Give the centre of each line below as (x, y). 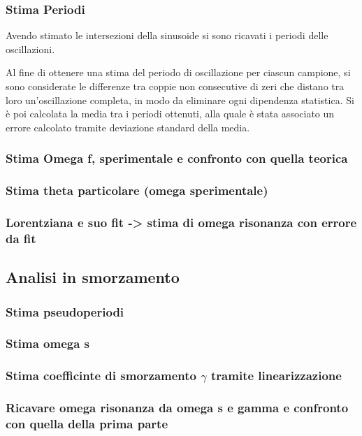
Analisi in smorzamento (93, 277)
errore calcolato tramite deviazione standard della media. (128, 127)
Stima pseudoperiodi (65, 311)
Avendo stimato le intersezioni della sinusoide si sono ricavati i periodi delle (167, 35)
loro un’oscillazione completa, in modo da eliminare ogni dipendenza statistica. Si (180, 100)
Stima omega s (48, 343)
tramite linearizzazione (276, 376)
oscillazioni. (30, 49)
